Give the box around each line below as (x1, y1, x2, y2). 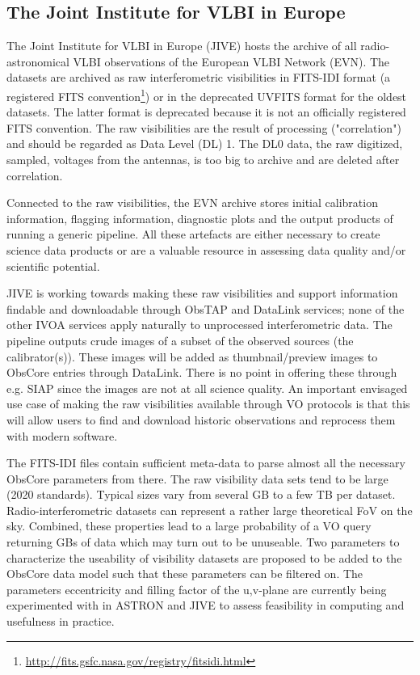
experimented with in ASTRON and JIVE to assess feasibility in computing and (6, 597, 405, 614)
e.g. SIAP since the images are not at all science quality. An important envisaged (6, 379, 408, 396)
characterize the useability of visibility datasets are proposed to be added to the (6, 549, 402, 566)
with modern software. (6, 427, 118, 444)
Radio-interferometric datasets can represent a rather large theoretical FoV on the (6, 501, 413, 518)
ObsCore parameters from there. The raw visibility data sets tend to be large (6, 470, 388, 487)
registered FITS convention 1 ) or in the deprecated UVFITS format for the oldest (6, 85, 407, 104)
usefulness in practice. (6, 613, 115, 630)
